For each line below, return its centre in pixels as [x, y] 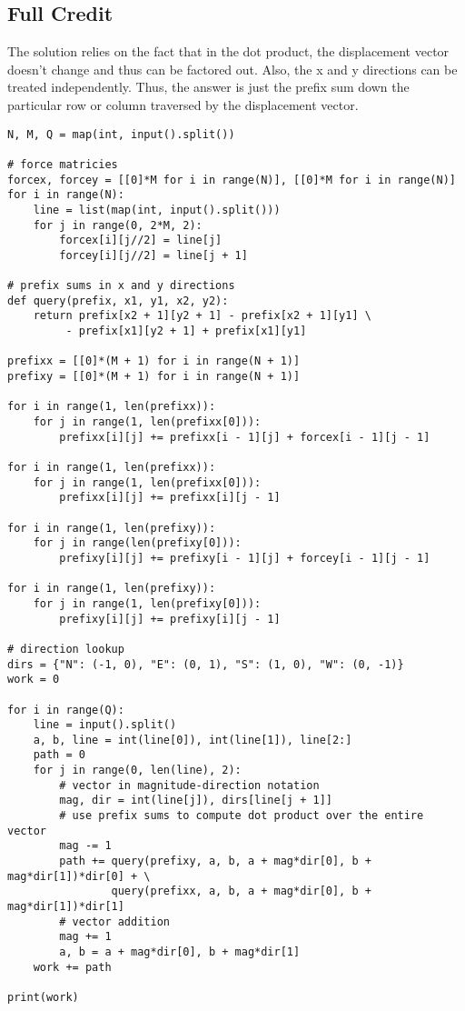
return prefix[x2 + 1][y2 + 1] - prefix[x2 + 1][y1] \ [202, 316]
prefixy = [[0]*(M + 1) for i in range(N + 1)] [154, 377]
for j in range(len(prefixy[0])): [137, 543]
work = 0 [34, 680]
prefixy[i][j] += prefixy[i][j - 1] [170, 619]
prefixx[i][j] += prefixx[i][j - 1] [170, 498]
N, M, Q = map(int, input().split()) [121, 134]
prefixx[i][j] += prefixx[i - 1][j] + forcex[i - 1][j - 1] [245, 437]
